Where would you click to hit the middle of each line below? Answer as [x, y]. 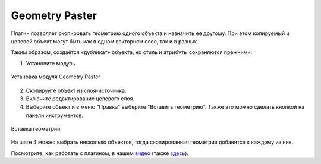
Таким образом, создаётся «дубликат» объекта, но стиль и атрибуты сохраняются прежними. [132, 52]
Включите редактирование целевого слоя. [80, 99]
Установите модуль [51, 63]
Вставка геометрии [36, 129]
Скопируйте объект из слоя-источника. [76, 90]
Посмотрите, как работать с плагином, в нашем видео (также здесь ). [100, 153]
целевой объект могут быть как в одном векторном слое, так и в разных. [105, 41]
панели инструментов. [54, 115]
